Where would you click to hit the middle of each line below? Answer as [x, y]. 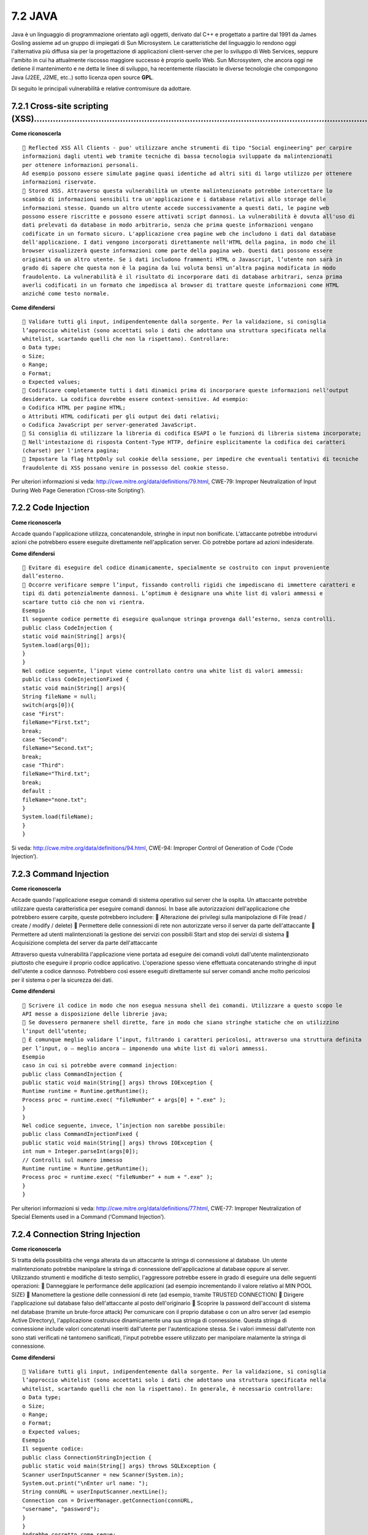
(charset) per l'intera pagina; [71, 451]
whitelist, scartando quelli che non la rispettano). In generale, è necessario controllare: [168, 1389]
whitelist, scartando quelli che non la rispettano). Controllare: [126, 339]
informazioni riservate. [59, 182]
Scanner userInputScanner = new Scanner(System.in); [103, 1475]
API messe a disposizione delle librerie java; [95, 1014]
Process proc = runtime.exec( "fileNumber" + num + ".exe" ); [118, 1177]
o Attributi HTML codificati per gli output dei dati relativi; [121, 416]
